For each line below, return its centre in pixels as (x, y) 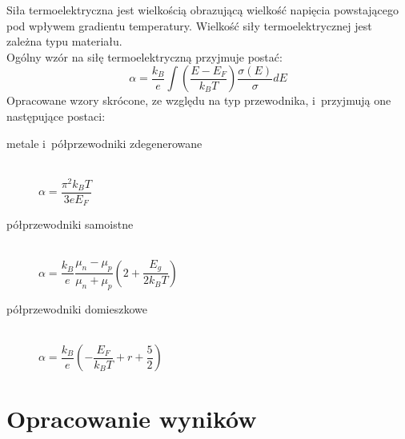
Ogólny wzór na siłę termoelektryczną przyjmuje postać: (144, 56)
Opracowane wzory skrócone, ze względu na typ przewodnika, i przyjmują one (199, 100)
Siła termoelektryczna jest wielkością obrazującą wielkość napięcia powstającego (203, 10)
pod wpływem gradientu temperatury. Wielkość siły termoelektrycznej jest (189, 25)
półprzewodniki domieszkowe (77, 308)
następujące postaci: (56, 116)
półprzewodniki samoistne (70, 224)
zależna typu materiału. (64, 41)
